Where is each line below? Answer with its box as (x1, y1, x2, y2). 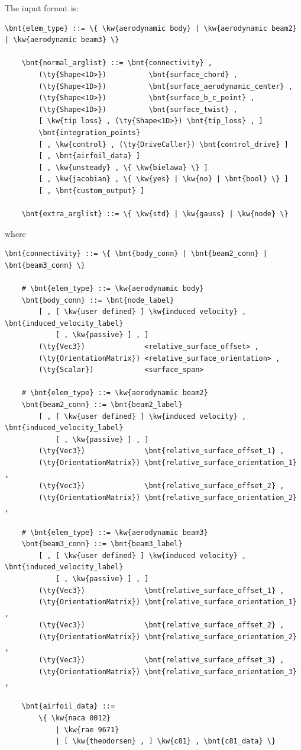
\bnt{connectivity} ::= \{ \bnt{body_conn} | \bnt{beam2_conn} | (5, 249, 267, 258)
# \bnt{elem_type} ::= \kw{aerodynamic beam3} (21, 528, 208, 537)
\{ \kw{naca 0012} (38, 714, 111, 723)
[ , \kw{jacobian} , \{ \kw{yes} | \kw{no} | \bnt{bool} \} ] (38, 175, 289, 184)
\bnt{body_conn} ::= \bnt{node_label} (21, 296, 174, 305)
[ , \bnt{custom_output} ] (38, 186, 145, 195)
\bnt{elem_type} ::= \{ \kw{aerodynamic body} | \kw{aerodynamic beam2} (5, 24, 297, 33)
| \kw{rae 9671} (55, 725, 119, 734)
